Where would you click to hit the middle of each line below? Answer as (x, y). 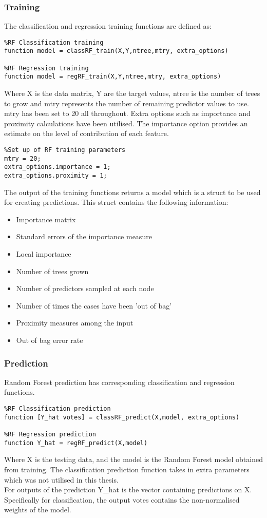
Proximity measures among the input (75, 323)
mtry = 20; (23, 158)
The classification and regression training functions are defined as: (108, 26)
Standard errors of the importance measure (84, 236)
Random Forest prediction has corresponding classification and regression (119, 382)
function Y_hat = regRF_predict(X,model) (76, 443)
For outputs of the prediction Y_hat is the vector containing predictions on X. (128, 490)
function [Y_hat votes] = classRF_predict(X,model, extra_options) (122, 417)
